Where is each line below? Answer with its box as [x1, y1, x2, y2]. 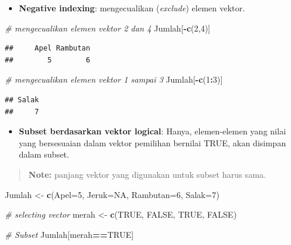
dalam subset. [18, 148, 69, 161]
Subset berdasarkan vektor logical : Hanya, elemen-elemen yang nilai [18, 125, 286, 137]
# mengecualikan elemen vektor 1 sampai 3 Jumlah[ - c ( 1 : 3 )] [5, 73, 223, 86]
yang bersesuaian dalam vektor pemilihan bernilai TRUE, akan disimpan [18, 136, 286, 149]
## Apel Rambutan [5, 44, 91, 53]
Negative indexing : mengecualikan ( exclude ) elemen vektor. [18, 2, 245, 14]
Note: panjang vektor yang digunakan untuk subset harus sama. [28, 168, 266, 180]
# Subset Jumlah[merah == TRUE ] [5, 228, 134, 240]
